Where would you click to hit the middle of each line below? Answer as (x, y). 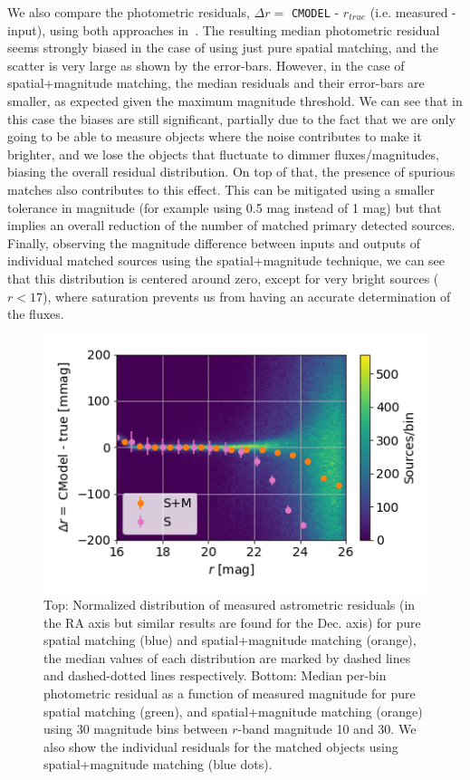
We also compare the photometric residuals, (129, 12)
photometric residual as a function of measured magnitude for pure (230, 693)
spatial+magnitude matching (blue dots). (158, 764)
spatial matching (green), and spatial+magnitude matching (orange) (233, 711)
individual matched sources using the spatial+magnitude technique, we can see (226, 260)
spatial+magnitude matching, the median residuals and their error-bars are (216, 83)
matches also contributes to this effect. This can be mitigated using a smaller (221, 189)
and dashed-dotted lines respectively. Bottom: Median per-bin (215, 675)
